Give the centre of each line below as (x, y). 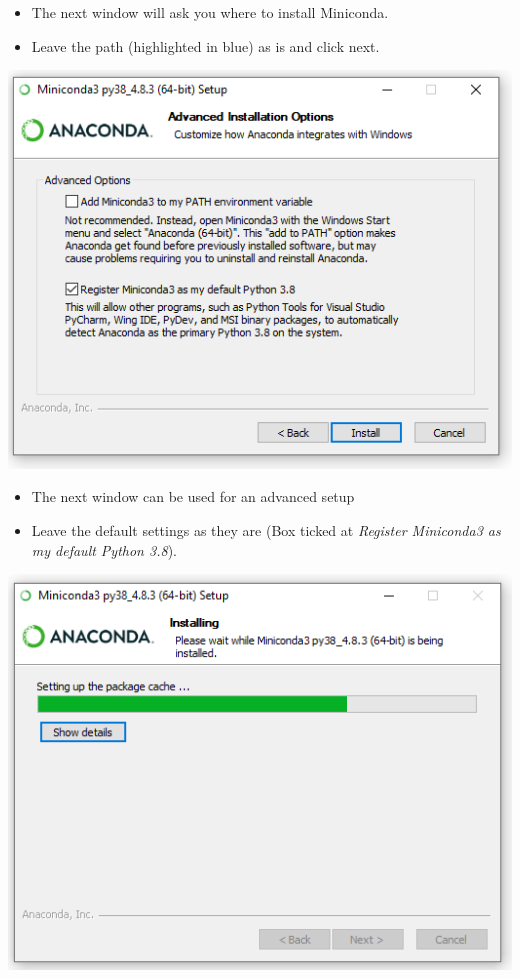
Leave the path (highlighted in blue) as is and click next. (205, 45)
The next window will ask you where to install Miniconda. (210, 12)
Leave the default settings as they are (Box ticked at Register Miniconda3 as (266, 530)
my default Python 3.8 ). (104, 549)
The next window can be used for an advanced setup (193, 496)
